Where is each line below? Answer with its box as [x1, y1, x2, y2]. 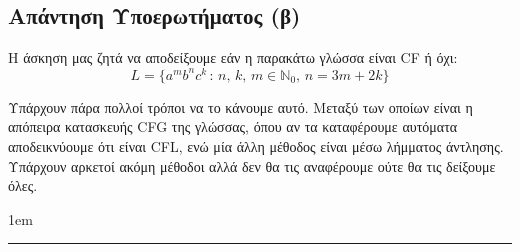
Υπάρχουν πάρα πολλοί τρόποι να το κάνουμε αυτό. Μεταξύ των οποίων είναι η [8, 96, 473, 117]
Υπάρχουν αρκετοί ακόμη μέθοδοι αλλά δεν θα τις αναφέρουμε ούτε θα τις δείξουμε [8, 155, 496, 176]
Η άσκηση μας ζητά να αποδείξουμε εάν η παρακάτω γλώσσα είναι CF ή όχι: [8, 47, 458, 68]
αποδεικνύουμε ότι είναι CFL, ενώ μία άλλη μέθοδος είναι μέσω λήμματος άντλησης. [8, 136, 504, 157]
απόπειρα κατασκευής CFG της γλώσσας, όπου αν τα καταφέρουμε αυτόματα [8, 116, 458, 137]
